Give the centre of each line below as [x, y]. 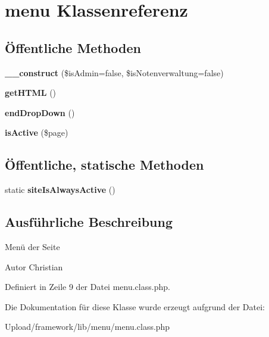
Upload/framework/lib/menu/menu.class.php [87, 327]
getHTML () [31, 93]
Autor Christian [34, 266]
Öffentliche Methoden [73, 47]
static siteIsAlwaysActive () [60, 190]
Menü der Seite [32, 246]
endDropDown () [40, 112]
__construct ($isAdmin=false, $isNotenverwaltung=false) [114, 72]
